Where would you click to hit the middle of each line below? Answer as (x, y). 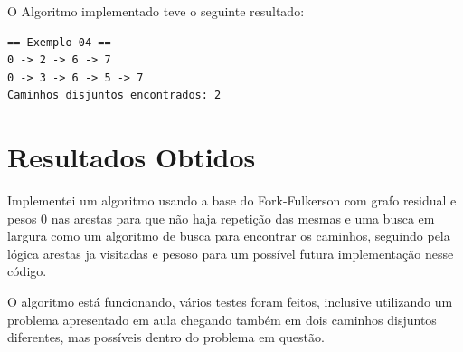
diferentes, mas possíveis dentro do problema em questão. (166, 337)
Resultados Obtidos (132, 157)
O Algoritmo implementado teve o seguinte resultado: (156, 11)
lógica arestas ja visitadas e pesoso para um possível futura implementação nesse (231, 253)
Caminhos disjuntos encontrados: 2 (114, 95)
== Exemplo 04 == (59, 42)
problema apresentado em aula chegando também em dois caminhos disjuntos (222, 319)
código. (27, 271)
